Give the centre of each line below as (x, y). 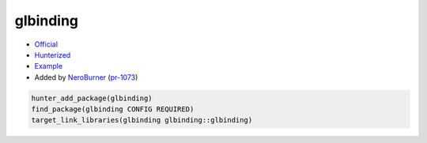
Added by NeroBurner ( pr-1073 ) (86, 77)
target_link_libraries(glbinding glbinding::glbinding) (142, 120)
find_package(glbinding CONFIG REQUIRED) (113, 109)
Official (46, 44)
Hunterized (53, 55)
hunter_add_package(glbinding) (92, 98)
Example (49, 66)
